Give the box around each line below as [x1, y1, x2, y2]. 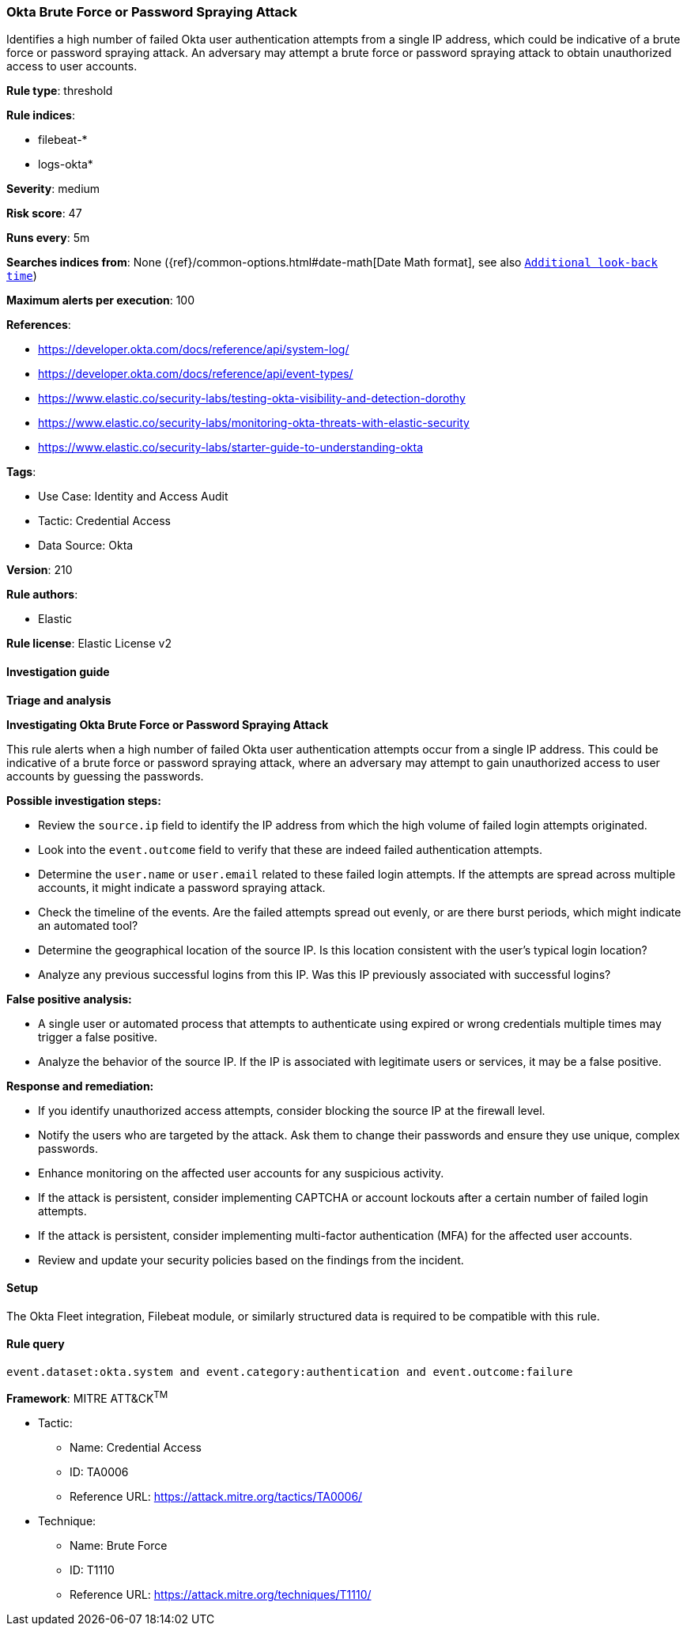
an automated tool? [38, 918, 138, 932]
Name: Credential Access [70, 1440, 202, 1454]
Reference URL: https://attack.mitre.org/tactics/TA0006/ [70, 1489, 363, 1503]
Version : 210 [6, 563, 73, 577]
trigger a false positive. [38, 1029, 157, 1044]
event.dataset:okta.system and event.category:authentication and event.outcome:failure [6, 1366, 573, 1379]
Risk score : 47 [6, 206, 82, 221]
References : [6, 318, 71, 332]
